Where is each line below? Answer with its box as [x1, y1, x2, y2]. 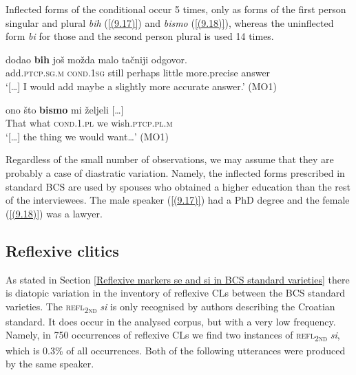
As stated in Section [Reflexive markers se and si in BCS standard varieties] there [6, 272, 350, 286]
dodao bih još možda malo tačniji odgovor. [6, 52, 187, 66]
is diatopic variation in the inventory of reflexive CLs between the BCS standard [6, 286, 346, 300]
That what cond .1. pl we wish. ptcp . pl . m [6, 116, 173, 130]
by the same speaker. [6, 356, 94, 371]
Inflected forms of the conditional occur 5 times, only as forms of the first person [6, 2, 346, 16]
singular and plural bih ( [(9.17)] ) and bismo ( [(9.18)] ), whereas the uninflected [6, 15, 334, 30]
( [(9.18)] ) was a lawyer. [6, 206, 103, 220]
